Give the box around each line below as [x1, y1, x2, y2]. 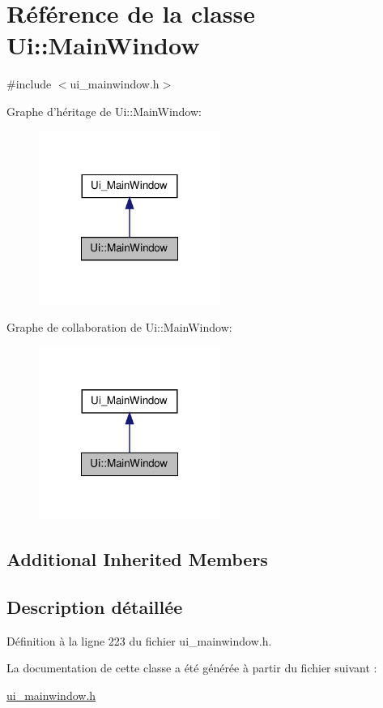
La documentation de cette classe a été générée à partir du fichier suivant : [6, 659, 377, 676]
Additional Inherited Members [6, 547, 268, 572]
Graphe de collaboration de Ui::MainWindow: [6, 318, 232, 335]
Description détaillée [6, 594, 183, 619]
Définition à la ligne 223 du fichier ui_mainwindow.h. [6, 632, 272, 649]
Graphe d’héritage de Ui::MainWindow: [6, 102, 202, 119]
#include [6, 75, 52, 92]
